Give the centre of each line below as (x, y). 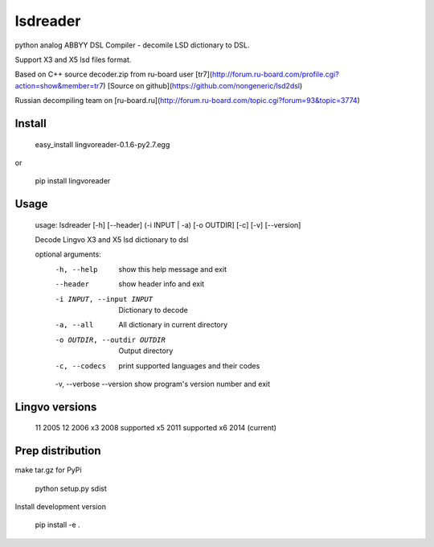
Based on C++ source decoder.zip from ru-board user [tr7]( (114, 74)
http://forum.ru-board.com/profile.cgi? (275, 74)
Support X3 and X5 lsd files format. (73, 60)
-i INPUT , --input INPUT (104, 299)
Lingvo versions (56, 407)
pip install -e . (57, 525)
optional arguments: (68, 254)
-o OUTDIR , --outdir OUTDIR (111, 339)
